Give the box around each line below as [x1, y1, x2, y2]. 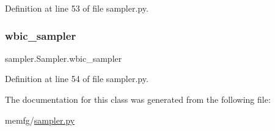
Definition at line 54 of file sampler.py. [5, 72, 148, 85]
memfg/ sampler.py [5, 113, 75, 126]
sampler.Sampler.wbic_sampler [5, 51, 122, 64]
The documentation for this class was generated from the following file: [5, 93, 271, 105]
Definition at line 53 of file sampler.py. [5, 2, 148, 14]
